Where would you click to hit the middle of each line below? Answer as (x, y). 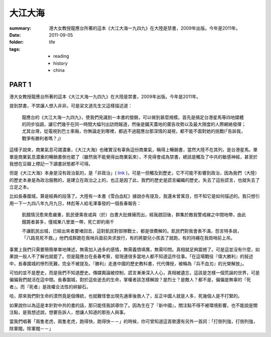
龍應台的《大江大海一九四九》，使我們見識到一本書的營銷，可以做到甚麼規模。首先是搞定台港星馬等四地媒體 (133, 117)
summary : (20, 28)
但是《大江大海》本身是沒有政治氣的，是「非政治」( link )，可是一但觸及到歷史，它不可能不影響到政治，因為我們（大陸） (134, 173)
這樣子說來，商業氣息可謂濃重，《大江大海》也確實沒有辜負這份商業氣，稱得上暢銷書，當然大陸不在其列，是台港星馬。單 (133, 150)
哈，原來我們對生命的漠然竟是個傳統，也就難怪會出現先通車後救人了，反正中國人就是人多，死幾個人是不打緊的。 (126, 296)
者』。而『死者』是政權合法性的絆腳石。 (50, 287)
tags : (15, 49)
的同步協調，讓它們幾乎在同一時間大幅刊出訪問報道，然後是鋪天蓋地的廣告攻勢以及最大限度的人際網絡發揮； (134, 124)
